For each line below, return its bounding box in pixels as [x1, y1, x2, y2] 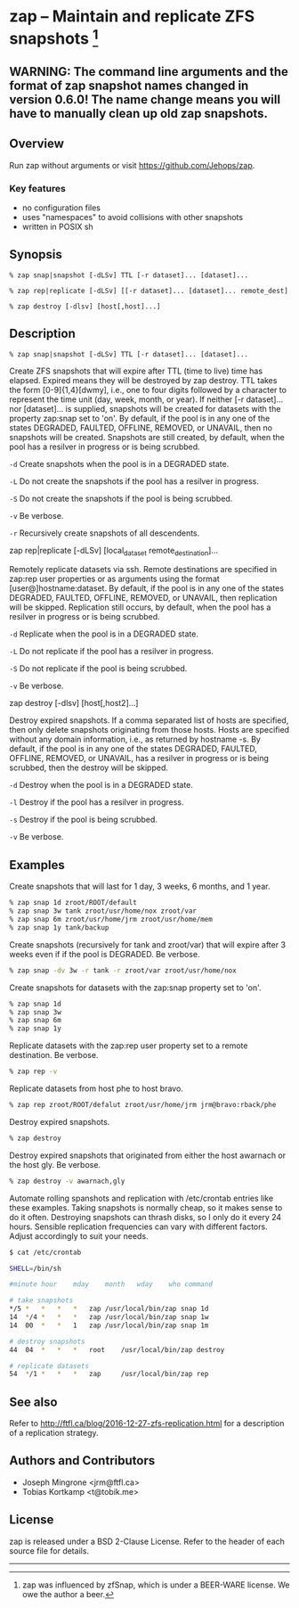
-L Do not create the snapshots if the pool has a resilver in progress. [9, 475, 260, 487]
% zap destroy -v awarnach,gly [9, 1177, 125, 1185]
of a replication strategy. [9, 1428, 100, 1439]
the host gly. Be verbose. [9, 1159, 101, 1169]
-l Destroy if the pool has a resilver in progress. [9, 797, 184, 808]
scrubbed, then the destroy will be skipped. [9, 762, 169, 773]
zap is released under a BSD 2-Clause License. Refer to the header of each [9, 1536, 285, 1546]
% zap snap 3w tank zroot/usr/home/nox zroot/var [9, 907, 198, 915]
